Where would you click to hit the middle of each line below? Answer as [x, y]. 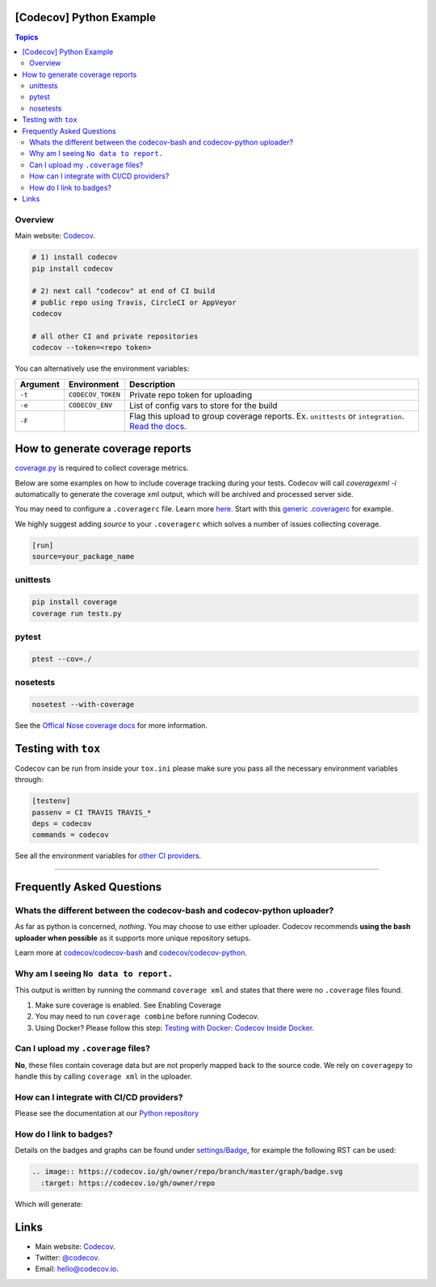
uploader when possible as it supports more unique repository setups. [133, 938]
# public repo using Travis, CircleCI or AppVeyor [134, 302]
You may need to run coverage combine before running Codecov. [147, 1016]
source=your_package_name [83, 557]
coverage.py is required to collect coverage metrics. [102, 468]
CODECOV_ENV [91, 405]
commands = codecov [70, 835]
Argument [40, 384]
